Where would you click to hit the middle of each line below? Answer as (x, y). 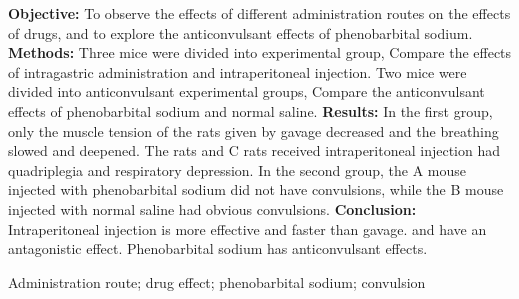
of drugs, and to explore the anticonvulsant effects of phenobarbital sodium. (240, 32)
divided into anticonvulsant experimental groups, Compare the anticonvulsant (246, 91)
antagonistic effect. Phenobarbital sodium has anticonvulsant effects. (218, 248)
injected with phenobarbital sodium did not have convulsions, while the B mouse (256, 189)
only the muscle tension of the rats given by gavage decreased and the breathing (253, 130)
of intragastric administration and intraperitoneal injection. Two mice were (237, 71)
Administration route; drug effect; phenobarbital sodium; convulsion (217, 281)
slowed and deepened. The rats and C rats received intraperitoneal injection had (254, 150)
